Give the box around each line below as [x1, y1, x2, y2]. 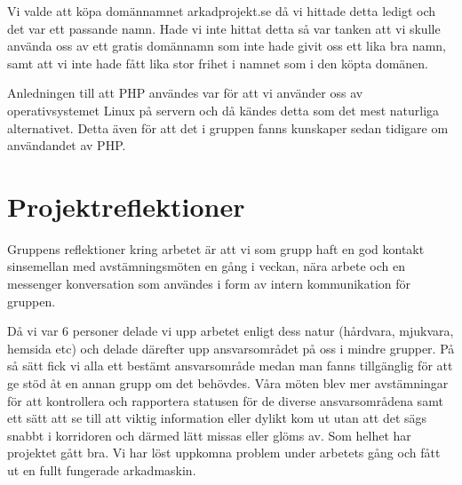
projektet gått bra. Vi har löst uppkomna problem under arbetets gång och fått [7, 443, 441, 462]
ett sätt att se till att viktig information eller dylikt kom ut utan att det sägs [7, 409, 427, 427]
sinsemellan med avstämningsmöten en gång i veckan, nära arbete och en [7, 257, 405, 275]
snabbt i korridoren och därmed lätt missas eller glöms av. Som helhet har [7, 425, 411, 444]
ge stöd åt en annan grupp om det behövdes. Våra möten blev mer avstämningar [7, 374, 449, 393]
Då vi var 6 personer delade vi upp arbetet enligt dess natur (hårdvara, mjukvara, [7, 322, 454, 340]
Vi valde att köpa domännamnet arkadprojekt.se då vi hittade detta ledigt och [7, 2, 436, 20]
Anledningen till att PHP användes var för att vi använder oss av [7, 83, 363, 102]
